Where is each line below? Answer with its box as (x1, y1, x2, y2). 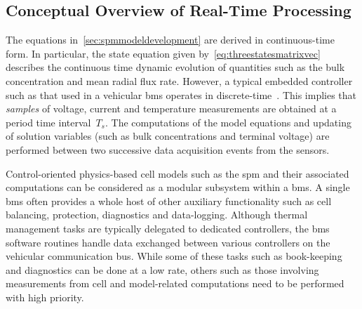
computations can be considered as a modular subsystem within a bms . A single (6, 180, 350, 195)
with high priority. (6, 289, 84, 304)
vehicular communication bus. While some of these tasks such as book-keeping (6, 249, 342, 263)
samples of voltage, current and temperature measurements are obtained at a (6, 101, 337, 116)
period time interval (6, 114, 91, 129)
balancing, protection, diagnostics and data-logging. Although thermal (6, 207, 308, 222)
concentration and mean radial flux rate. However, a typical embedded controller (6, 73, 353, 88)
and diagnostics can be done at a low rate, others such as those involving (6, 262, 319, 277)
